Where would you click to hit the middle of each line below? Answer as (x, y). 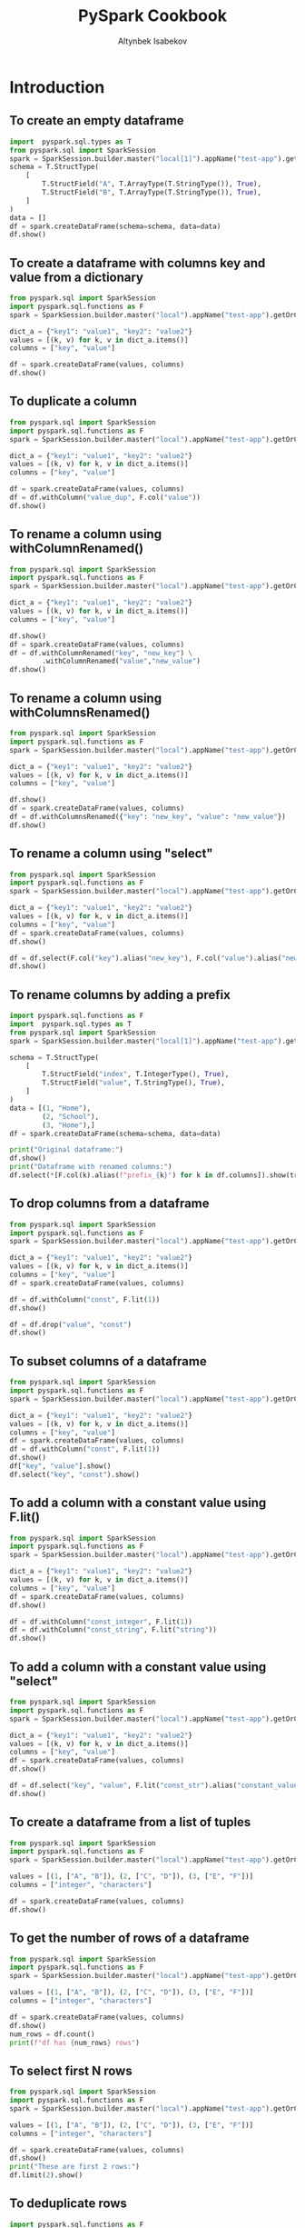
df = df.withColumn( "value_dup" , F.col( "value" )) (105, 497)
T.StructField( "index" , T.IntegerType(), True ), (136, 1074)
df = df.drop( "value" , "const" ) (70, 1324)
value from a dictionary (76, 277)
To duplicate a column (74, 401)
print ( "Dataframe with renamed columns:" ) (91, 1167)
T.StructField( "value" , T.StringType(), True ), (133, 1083)
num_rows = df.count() (52, 2034)
